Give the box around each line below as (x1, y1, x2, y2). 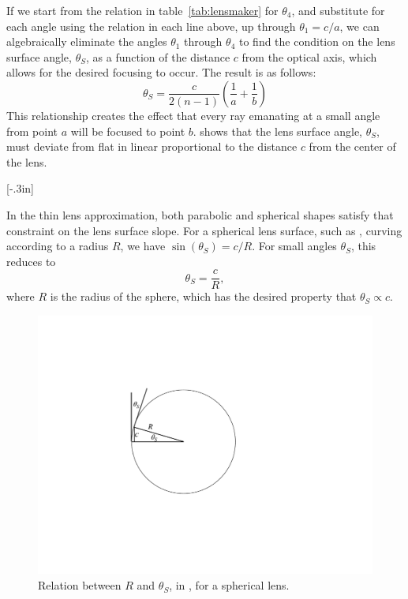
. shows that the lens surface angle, (193, 122, 363, 139)
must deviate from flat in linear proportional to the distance (6, 138, 298, 155)
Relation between (38, 577, 122, 593)
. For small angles (252, 238, 337, 254)
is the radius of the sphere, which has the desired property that (50, 288, 357, 305)
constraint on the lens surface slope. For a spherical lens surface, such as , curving (6, 222, 402, 238)
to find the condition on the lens (238, 33, 395, 50)
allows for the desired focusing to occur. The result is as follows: (6, 64, 316, 80)
